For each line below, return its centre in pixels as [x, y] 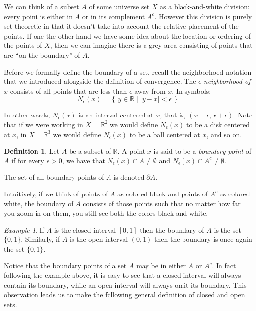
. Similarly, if [40, 239]
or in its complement [113, 16]
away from [150, 91]
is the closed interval [85, 229]
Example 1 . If [24, 229]
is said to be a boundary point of [202, 151]
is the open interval [99, 239]
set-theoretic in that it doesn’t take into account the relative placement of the [121, 26]
